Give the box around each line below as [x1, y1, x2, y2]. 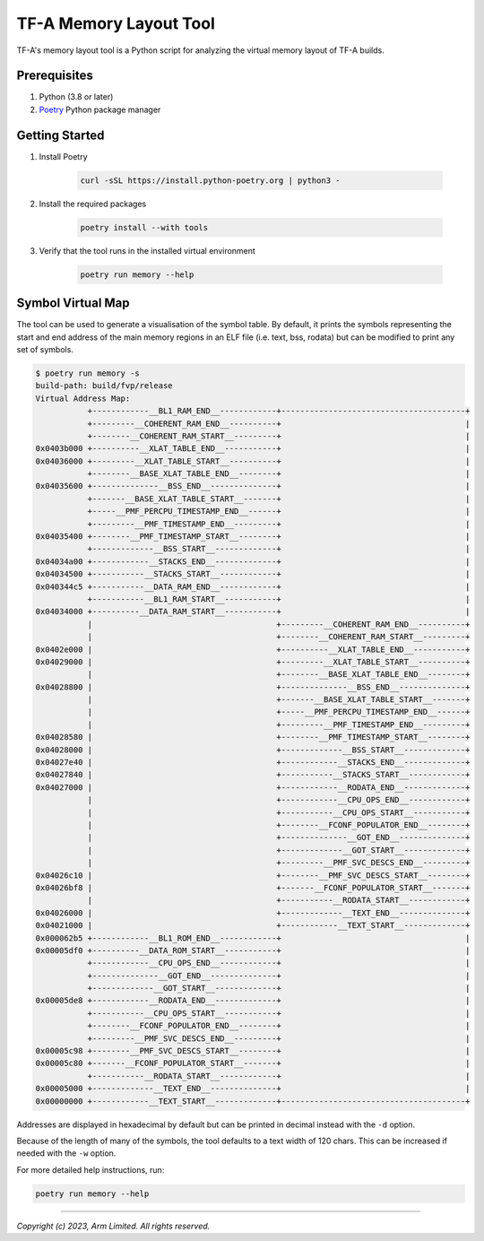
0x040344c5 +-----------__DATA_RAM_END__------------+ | [35, 581, 471, 592]
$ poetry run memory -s [35, 368, 141, 378]
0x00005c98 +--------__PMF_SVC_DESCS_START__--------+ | [35, 1046, 471, 1056]
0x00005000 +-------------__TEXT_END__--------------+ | [35, 1083, 471, 1094]
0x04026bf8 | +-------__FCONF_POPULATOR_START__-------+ [35, 882, 471, 892]
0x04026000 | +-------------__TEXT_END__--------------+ [35, 907, 471, 918]
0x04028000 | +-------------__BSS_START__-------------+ [35, 744, 471, 755]
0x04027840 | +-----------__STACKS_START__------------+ [35, 769, 471, 780]
